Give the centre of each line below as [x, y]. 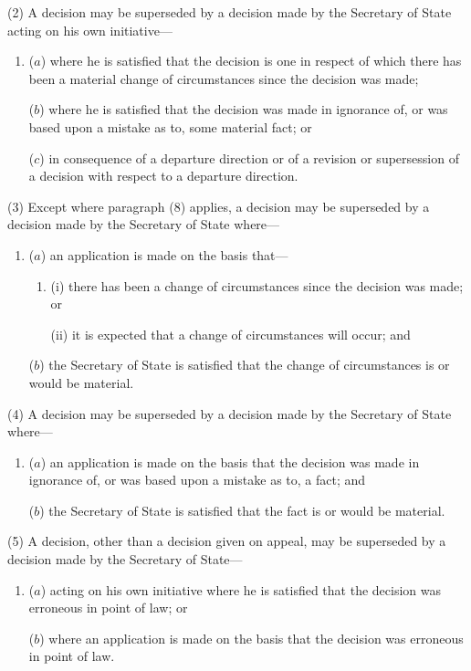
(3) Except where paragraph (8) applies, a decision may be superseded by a [219, 206]
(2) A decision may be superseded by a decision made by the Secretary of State [230, 12]
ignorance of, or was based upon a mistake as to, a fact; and [197, 480]
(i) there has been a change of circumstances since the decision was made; [257, 285]
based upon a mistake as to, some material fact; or [170, 126]
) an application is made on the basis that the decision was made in [230, 461]
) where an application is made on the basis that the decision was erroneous [251, 638]
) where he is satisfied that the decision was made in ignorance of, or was [244, 109]
